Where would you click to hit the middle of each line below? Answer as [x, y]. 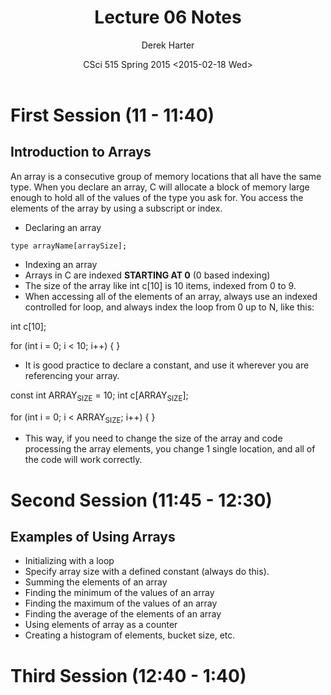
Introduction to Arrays [81, 152]
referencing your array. [72, 375]
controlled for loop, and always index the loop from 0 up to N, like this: [169, 307]
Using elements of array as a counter [101, 625]
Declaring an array [63, 227]
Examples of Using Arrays [93, 536]
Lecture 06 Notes [168, 17]
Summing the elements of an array [96, 582]
